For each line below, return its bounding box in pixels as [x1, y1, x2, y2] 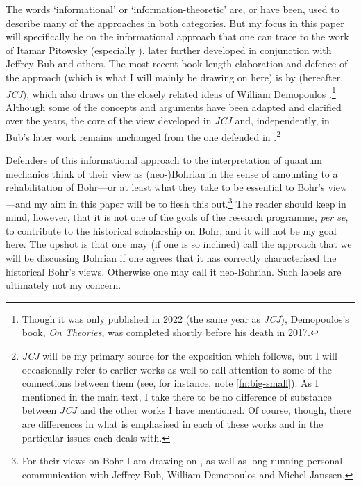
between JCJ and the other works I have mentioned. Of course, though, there [22, 403, 351, 417]
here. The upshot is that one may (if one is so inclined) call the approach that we [6, 237, 352, 251]
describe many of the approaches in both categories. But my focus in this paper [6, 15, 344, 30]
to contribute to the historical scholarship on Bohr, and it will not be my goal [6, 223, 337, 237]
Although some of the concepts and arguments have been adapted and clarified [6, 99, 342, 114]
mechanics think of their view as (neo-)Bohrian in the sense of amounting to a [6, 166, 338, 181]
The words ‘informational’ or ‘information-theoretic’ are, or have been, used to [6, 2, 339, 16]
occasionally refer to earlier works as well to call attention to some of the [22, 362, 332, 376]
